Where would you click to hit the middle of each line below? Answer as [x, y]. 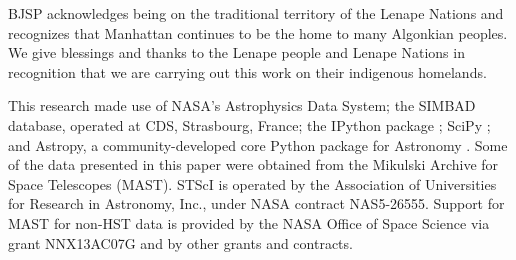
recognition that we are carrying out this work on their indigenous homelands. [247, 71]
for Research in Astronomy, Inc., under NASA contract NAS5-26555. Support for [256, 203]
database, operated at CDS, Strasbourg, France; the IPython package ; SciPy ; [249, 124]
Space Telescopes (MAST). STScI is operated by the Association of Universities [252, 183]
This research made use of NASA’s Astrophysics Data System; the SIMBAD [242, 105]
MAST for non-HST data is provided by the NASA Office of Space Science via [249, 222]
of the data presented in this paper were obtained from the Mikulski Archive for [253, 164]
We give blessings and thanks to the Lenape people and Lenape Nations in [236, 52]
